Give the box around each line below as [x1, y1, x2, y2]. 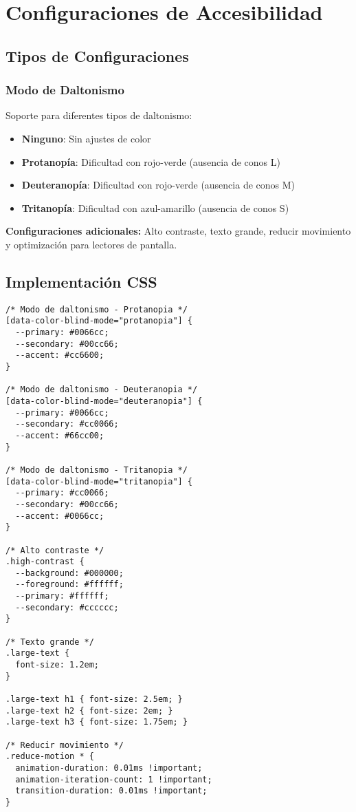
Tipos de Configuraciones [5, 45, 189, 66]
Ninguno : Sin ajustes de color [21, 131, 151, 145]
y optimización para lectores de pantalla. [5, 237, 177, 251]
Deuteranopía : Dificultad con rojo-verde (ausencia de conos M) [21, 178, 296, 192]
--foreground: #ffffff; [15, 579, 124, 590]
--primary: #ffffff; [15, 591, 109, 601]
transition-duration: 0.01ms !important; [15, 786, 208, 796]
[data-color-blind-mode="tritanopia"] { [5, 476, 193, 487]
